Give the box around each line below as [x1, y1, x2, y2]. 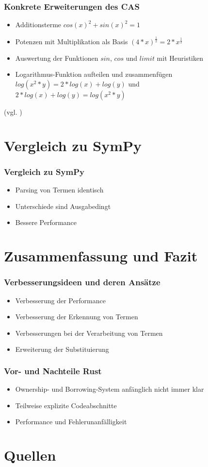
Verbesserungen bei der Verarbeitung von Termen [15, 328, 163, 338]
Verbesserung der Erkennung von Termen [15, 311, 138, 322]
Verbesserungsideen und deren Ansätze [4, 276, 160, 288]
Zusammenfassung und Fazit [4, 246, 198, 266]
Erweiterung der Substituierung [15, 344, 109, 354]
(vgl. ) [4, 106, 22, 117]
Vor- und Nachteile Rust [4, 364, 102, 377]
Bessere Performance [15, 217, 77, 227]
